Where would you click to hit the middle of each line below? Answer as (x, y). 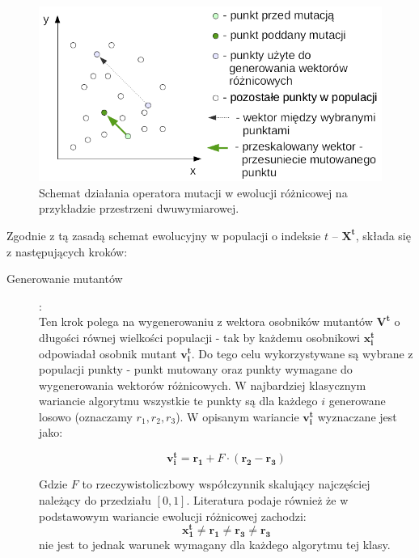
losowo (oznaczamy (86, 416)
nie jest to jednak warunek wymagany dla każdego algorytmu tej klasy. (215, 545)
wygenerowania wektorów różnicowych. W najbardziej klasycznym (203, 385)
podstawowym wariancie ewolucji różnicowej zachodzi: (173, 516)
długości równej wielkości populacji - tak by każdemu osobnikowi (199, 337)
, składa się (383, 235)
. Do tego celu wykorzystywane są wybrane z (302, 353)
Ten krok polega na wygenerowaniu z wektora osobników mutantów (206, 321)
